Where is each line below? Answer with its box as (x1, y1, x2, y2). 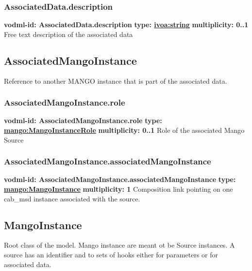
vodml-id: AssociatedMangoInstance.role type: (4, 115, 162, 126)
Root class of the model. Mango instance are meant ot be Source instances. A (4, 240, 235, 250)
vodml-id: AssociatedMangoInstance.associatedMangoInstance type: (4, 174, 236, 184)
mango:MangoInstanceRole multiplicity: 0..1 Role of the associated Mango (4, 125, 245, 135)
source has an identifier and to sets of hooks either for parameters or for (4, 250, 218, 259)
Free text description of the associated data (4, 29, 133, 39)
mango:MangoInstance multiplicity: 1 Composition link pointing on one (4, 184, 233, 194)
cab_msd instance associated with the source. (4, 193, 140, 203)
